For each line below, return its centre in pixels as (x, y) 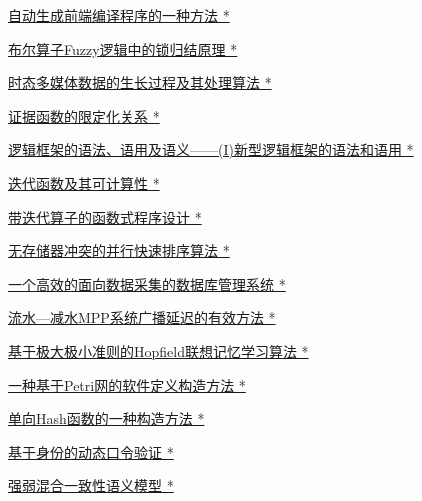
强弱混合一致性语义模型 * (91, 485)
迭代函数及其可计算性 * (84, 182)
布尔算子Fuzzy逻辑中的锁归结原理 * (123, 48)
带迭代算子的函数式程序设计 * (105, 216)
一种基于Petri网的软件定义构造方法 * (127, 384)
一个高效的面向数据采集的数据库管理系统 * (147, 283)
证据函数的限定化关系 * (84, 115)
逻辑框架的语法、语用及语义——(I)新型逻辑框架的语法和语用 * (211, 149)
